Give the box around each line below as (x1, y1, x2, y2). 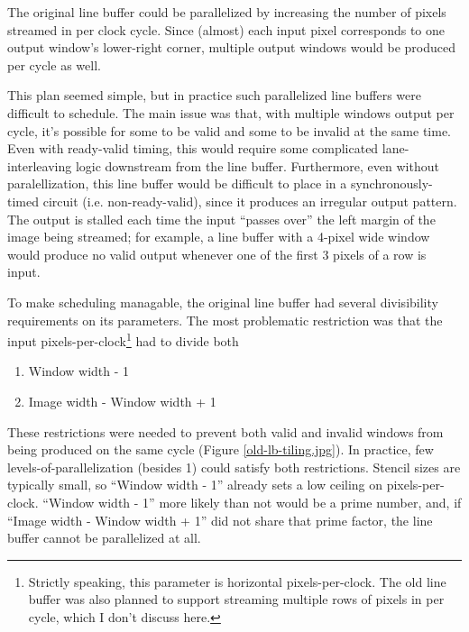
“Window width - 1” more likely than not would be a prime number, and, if (42, 492, 462, 511)
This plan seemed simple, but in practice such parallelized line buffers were (7, 86, 422, 105)
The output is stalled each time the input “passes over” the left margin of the (7, 209, 436, 228)
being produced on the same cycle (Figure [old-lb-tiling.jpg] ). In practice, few (7, 440, 434, 459)
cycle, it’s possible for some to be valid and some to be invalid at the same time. (7, 121, 451, 140)
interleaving (7, 156, 72, 175)
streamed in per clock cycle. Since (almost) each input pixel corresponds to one (7, 20, 445, 39)
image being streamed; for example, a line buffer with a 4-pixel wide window (7, 227, 430, 246)
